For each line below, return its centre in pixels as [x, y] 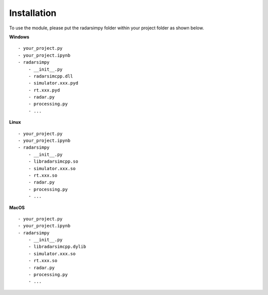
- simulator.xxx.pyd [53, 83]
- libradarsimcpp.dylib [57, 247]
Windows [19, 37]
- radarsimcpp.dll [51, 76]
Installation [33, 13]
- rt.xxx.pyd [44, 90]
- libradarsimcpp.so [53, 161]
